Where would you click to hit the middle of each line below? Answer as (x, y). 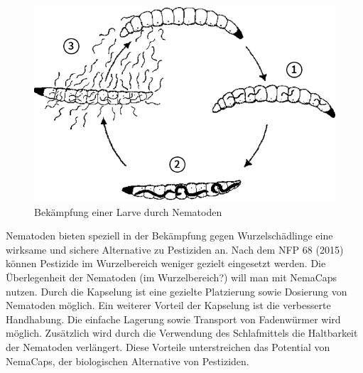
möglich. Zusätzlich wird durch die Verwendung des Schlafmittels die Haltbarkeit (182, 333)
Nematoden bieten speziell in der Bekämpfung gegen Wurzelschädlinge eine (169, 236)
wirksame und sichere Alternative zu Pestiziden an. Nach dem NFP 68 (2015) (175, 249)
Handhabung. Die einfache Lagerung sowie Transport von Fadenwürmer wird (173, 319)
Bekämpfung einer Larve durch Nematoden (128, 211)
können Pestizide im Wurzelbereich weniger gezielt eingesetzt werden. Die (166, 263)
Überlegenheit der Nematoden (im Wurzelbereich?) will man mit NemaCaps (172, 277)
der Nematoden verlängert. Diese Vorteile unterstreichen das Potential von (168, 346)
